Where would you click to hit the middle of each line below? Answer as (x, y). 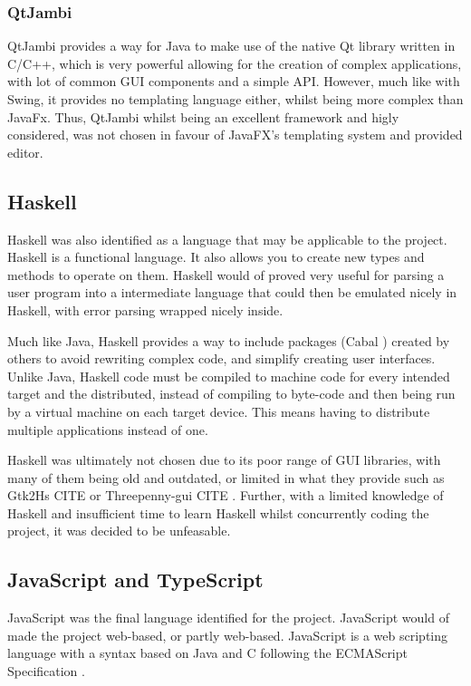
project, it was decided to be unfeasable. (119, 531)
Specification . (46, 671)
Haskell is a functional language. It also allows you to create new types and (216, 257)
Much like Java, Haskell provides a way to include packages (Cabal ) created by (229, 340)
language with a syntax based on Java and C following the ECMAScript (207, 653)
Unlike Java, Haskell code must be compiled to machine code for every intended (229, 376)
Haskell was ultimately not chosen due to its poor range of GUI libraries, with (224, 460)
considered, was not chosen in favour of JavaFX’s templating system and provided (235, 135)
